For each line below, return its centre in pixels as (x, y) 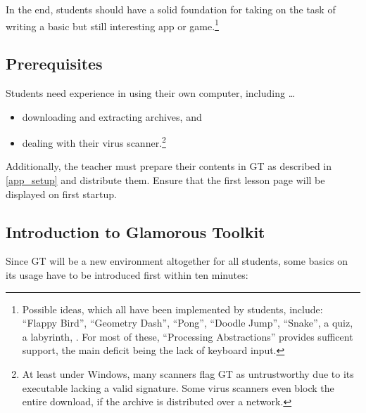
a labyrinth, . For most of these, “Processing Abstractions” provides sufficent (188, 336)
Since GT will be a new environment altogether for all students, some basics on (177, 261)
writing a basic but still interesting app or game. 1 (112, 25)
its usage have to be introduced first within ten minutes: (127, 275)
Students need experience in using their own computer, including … (151, 93)
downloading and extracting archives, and (112, 116)
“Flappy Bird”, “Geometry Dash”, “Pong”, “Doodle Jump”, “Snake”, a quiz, (188, 323)
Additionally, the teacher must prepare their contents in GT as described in (169, 166)
